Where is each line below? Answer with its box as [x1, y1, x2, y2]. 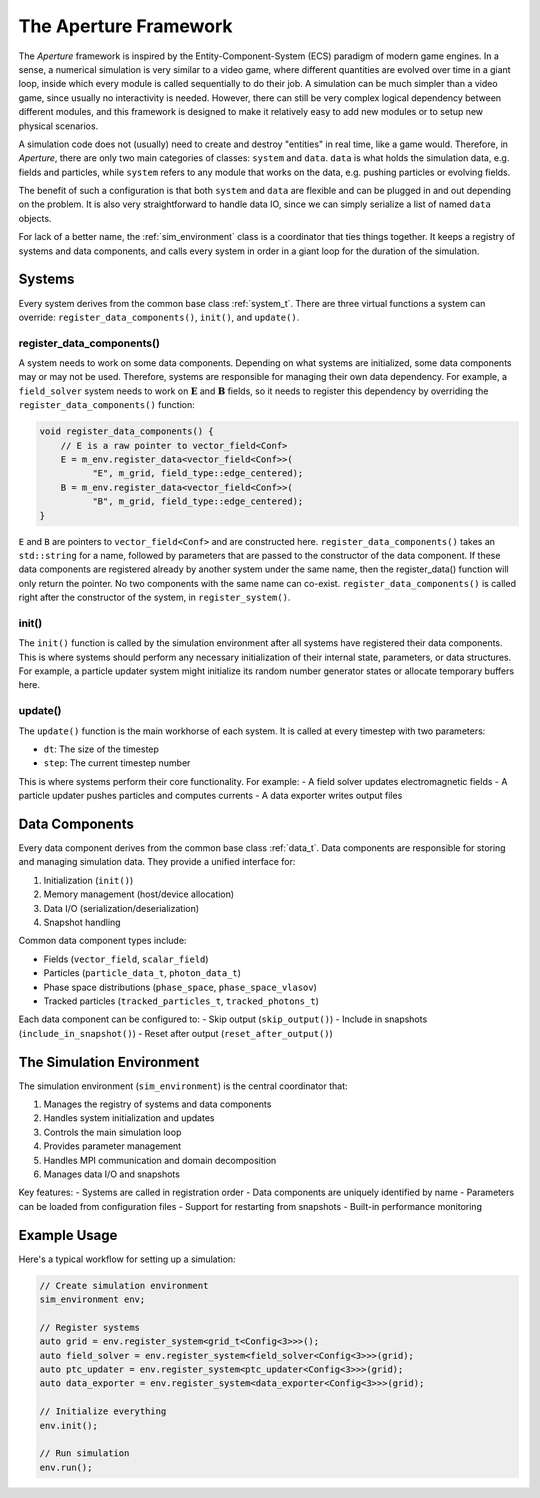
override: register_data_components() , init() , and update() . [18, 311, 300, 323]
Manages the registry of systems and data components [43, 1098, 272, 1110]
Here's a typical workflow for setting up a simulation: [18, 1253, 236, 1265]
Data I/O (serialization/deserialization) [43, 902, 200, 914]
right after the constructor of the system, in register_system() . [18, 591, 291, 604]
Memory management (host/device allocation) [43, 888, 235, 900]
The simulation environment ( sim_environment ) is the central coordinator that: [18, 1080, 349, 1092]
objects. [18, 212, 52, 224]
